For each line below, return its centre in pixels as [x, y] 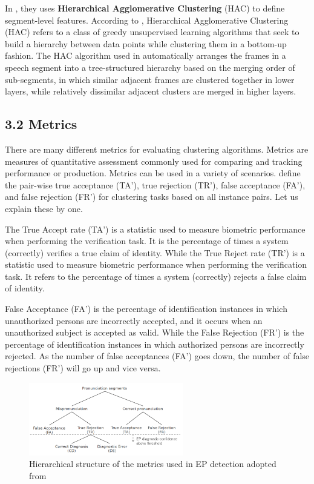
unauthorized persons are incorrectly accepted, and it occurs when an [134, 320]
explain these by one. [44, 208]
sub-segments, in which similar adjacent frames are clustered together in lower [150, 79]
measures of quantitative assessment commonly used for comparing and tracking [154, 161]
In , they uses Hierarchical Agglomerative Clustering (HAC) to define [145, 8]
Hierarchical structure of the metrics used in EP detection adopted [153, 464]
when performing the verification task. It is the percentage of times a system [147, 241]
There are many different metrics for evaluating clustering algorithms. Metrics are [157, 149]
